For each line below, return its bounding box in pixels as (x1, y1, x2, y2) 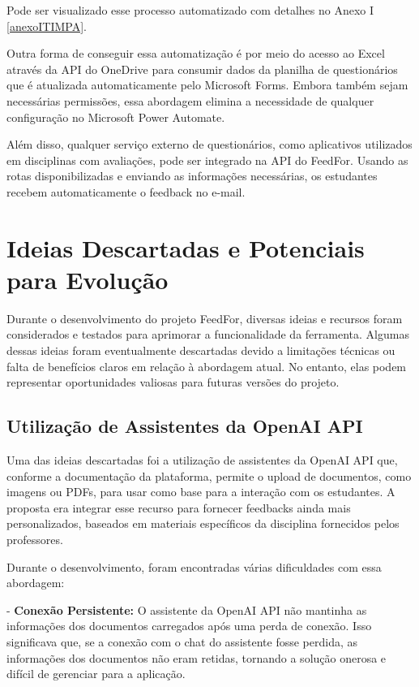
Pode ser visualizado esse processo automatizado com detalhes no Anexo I (6, 2, 374, 18)
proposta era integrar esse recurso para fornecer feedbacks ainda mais (6, 499, 351, 516)
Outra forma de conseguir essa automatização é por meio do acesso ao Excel (6, 45, 385, 62)
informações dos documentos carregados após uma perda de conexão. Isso (6, 617, 372, 634)
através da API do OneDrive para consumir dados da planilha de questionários (6, 60, 398, 77)
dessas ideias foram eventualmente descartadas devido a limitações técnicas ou (6, 342, 395, 359)
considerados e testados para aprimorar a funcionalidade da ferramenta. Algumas (6, 326, 409, 343)
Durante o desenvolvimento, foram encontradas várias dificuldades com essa (6, 558, 382, 575)
